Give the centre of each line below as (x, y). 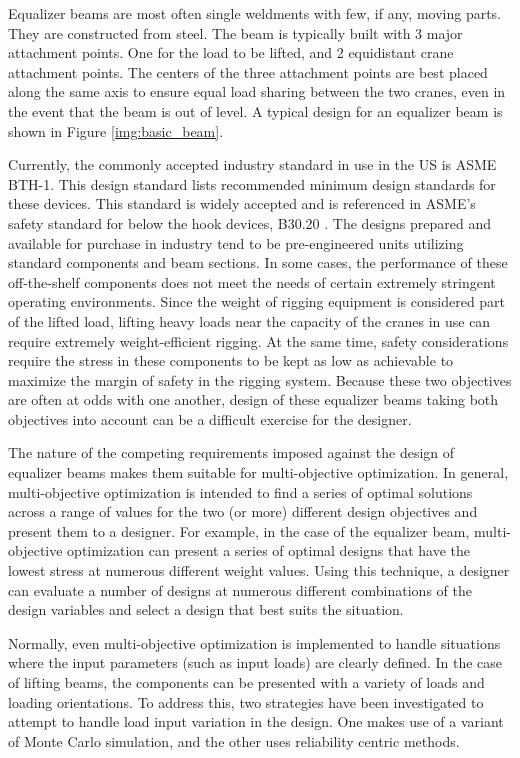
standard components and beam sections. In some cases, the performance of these (258, 262)
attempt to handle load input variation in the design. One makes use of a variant (256, 721)
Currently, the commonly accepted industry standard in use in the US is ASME (252, 164)
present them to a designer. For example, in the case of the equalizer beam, (239, 530)
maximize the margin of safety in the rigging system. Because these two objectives (260, 379)
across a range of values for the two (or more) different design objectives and (243, 511)
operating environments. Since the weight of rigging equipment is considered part (257, 301)
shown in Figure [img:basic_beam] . (116, 130)
